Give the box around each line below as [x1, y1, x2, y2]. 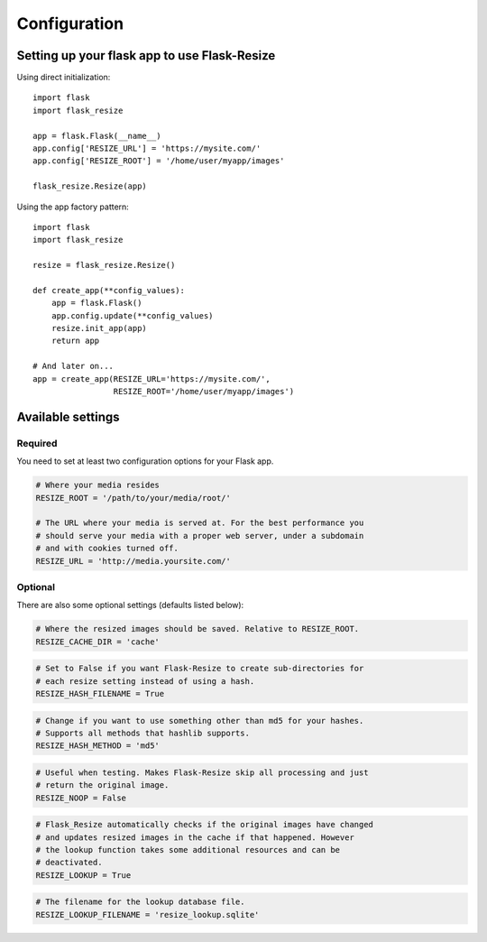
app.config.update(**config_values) [51, 310, 214, 320]
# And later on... [32, 361, 115, 372]
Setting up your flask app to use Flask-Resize [16, 48, 276, 63]
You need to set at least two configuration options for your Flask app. [16, 456, 274, 466]
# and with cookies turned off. [35, 543, 179, 554]
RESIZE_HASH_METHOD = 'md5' [35, 741, 160, 751]
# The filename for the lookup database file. [35, 897, 245, 907]
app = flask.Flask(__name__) [32, 131, 161, 141]
